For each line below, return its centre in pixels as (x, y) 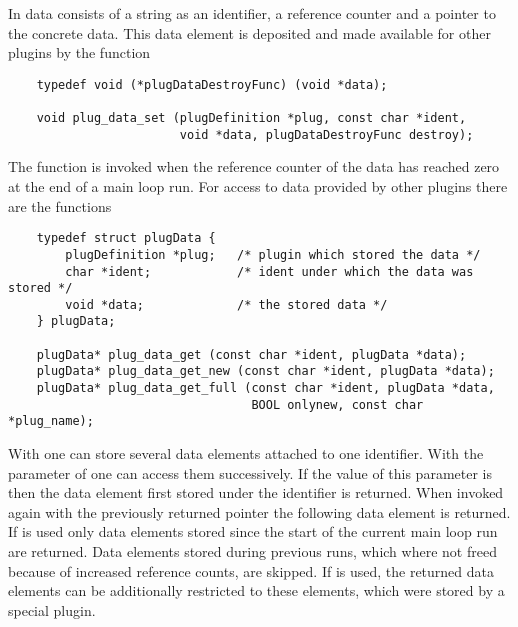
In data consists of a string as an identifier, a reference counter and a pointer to (252, 13)
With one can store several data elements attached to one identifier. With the (246, 453)
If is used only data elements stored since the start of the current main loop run (253, 531)
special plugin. (52, 609)
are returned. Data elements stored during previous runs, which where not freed (252, 551)
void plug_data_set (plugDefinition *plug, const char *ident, (251, 118)
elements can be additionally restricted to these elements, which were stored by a (256, 590)
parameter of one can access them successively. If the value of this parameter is (250, 472)
